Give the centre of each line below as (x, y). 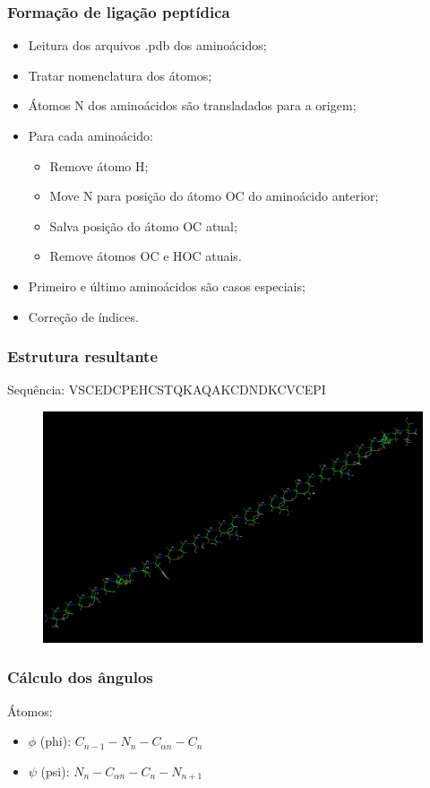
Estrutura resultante (83, 356)
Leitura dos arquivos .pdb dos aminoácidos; (147, 45)
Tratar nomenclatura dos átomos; (120, 75)
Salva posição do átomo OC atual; (143, 225)
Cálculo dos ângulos (80, 677)
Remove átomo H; (99, 165)
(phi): (56, 741)
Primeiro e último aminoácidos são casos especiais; (167, 286)
